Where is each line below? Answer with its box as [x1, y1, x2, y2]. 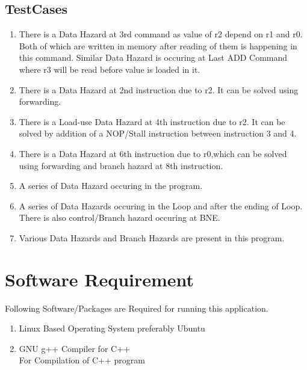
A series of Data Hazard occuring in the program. [19, 179, 203, 192]
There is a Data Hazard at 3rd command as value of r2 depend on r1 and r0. [19, 28, 303, 40]
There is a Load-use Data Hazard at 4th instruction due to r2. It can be [19, 115, 285, 128]
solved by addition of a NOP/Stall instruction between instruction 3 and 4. [19, 127, 297, 140]
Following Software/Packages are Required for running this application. [5, 301, 268, 314]
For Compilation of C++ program [19, 354, 145, 366]
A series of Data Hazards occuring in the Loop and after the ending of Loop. [19, 199, 303, 212]
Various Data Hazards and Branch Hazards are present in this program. [19, 231, 285, 244]
